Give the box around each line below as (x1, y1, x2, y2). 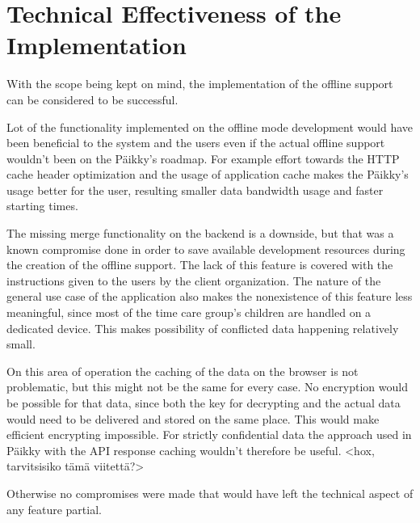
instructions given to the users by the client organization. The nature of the (6, 272, 381, 289)
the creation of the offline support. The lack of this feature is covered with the (6, 256, 393, 273)
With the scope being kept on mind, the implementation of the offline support (6, 75, 393, 92)
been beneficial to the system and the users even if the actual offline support (6, 134, 385, 151)
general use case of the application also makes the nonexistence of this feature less (6, 288, 413, 305)
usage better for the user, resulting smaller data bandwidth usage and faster (6, 181, 384, 198)
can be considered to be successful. (6, 91, 178, 108)
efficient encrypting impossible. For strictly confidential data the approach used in (6, 426, 412, 443)
